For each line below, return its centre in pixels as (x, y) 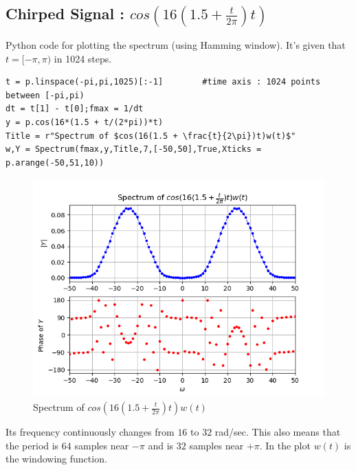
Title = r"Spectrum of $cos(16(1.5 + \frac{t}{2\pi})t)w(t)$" (151, 136)
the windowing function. (56, 459)
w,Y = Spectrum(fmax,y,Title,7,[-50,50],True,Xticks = (134, 149)
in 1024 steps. (83, 58)
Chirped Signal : (65, 13)
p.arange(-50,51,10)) (55, 163)
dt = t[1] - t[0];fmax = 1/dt (75, 109)
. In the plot (285, 445)
